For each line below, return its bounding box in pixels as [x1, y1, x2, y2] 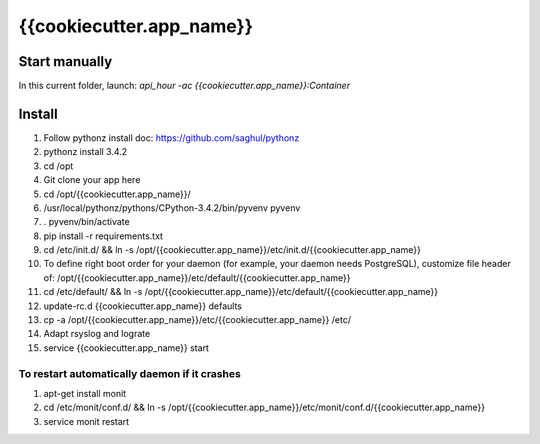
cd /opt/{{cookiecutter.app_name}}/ [43, 188, 192, 200]
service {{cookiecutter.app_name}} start [43, 341, 210, 354]
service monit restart [43, 415, 130, 427]
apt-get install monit [43, 387, 127, 399]
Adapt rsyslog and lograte [43, 328, 151, 340]
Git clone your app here [43, 174, 141, 186]
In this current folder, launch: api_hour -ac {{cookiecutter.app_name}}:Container [18, 80, 350, 92]
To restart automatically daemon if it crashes [18, 366, 242, 380]
